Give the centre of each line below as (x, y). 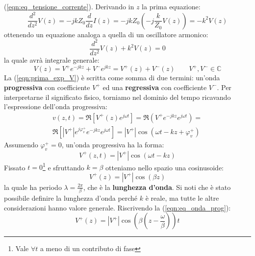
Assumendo (21, 144)
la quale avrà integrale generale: (52, 59)
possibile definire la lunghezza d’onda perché (71, 198)
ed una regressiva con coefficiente (155, 87)
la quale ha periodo (33, 187)
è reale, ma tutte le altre (182, 198)
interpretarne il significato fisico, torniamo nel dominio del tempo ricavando (117, 97)
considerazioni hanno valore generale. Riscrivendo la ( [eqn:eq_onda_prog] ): (117, 207)
